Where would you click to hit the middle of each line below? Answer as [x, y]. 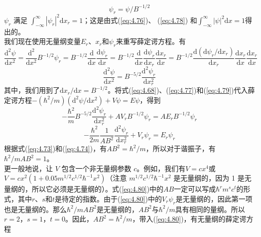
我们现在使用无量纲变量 [42, 41]
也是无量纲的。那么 [35, 209]
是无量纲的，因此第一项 [214, 198]
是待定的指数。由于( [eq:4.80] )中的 [108, 198]
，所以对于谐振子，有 [181, 148]
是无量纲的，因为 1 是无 [212, 178]
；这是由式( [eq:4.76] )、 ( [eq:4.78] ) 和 [140, 20]
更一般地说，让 [28, 168]
